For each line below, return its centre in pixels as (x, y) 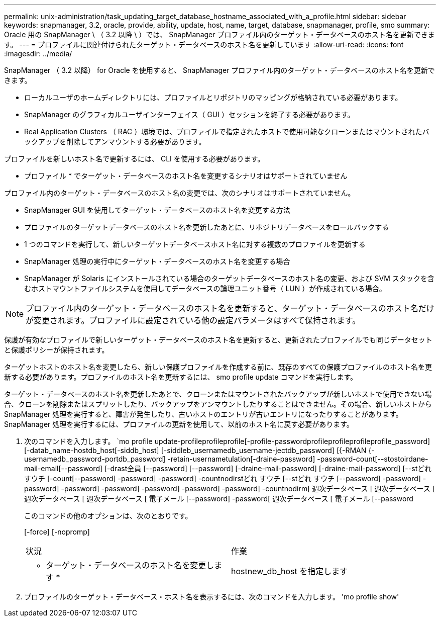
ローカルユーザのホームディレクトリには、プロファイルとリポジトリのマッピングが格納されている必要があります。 (213, 97)
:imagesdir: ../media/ (38, 54)
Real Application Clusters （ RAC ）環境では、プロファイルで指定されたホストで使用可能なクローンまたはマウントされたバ (227, 131)
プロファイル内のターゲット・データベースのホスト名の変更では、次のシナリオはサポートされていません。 (180, 193)
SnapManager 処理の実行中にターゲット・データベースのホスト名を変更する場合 (157, 261)
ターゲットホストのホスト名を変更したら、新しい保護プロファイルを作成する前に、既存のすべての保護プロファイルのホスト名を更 (218, 367)
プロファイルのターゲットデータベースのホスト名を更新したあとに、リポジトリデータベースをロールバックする (207, 227)
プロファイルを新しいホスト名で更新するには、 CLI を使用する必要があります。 (134, 159)
